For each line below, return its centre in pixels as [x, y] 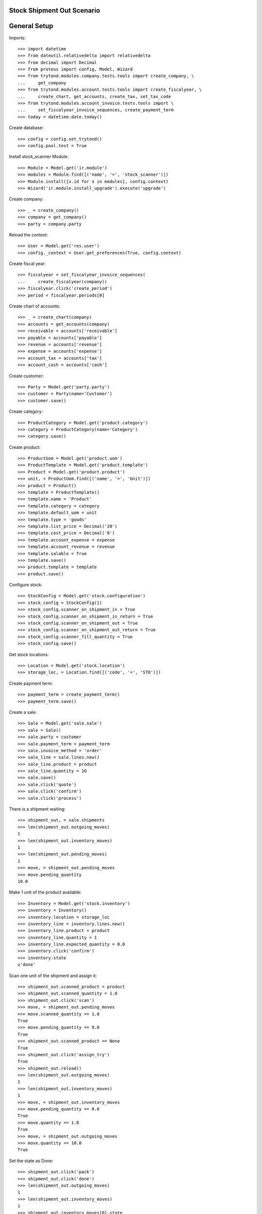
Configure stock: [26, 585]
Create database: [26, 128]
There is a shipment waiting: [37, 809]
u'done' [27, 965]
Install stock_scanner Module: [39, 157]
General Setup [31, 26]
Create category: [26, 412]
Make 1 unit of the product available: [45, 892]
